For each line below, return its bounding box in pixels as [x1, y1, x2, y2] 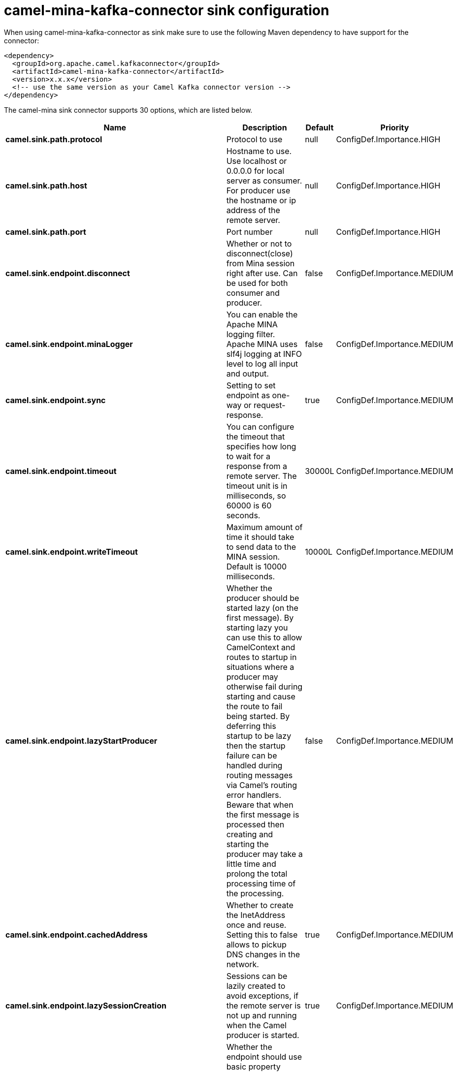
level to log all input [226, 358, 298, 369]
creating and [226, 829, 273, 839]
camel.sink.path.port [5, 226, 86, 237]
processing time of [226, 878, 296, 888]
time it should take [226, 532, 294, 542]
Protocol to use [226, 134, 283, 144]
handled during [226, 760, 283, 770]
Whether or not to [226, 238, 292, 249]
